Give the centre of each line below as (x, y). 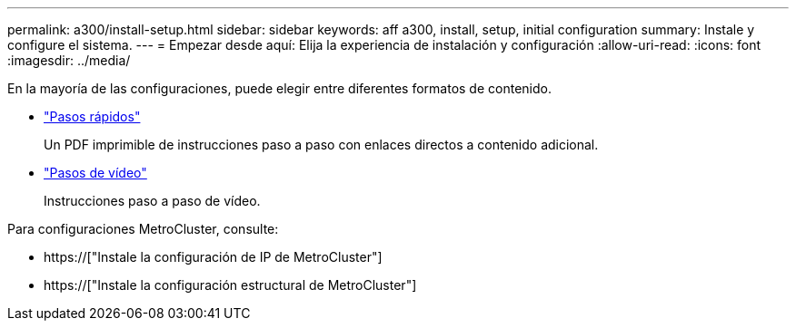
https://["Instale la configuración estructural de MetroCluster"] (230, 285)
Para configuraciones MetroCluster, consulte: (143, 229)
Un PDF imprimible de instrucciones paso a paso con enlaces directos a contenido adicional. (321, 145)
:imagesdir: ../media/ (69, 60)
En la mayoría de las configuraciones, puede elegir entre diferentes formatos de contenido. (279, 88)
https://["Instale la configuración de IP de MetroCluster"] (213, 257)
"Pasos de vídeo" (95, 173)
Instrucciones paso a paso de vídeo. (152, 201)
